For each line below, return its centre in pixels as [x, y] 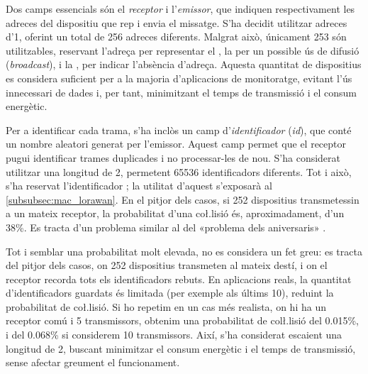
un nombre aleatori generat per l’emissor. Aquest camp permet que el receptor [176, 144]
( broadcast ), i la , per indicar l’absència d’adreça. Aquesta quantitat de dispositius [184, 64]
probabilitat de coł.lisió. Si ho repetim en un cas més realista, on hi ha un [166, 306]
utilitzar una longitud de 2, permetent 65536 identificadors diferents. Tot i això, [179, 171]
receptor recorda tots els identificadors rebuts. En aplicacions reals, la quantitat [179, 279]
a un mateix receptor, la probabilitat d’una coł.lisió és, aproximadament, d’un [175, 213]
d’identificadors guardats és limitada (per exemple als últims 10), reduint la [170, 293]
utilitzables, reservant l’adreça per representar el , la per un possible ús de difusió [183, 50]
